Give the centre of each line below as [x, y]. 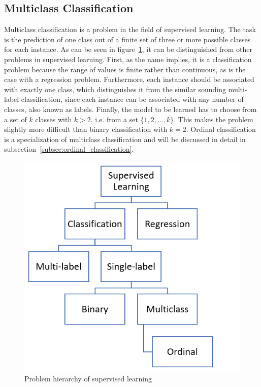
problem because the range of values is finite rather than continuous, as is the [125, 69]
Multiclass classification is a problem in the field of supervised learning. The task [130, 29]
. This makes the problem [214, 119]
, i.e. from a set [114, 119]
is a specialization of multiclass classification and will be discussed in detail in [125, 139]
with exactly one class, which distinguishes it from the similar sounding [115, 89]
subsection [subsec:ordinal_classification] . [69, 149]
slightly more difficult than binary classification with [86, 129]
